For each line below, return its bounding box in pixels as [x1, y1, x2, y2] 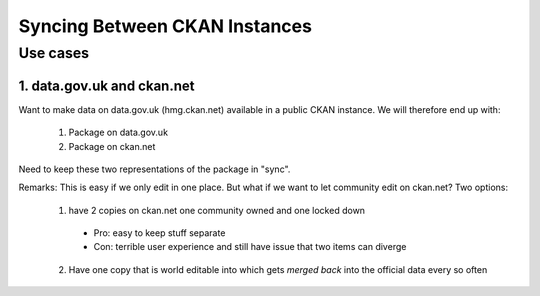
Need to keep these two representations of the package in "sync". [18, 163, 291, 175]
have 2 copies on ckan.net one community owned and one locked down [68, 204, 365, 216]
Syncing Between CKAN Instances [18, 15, 312, 37]
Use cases [18, 44, 90, 62]
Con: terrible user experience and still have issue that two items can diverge [93, 241, 407, 253]
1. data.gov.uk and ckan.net [18, 77, 195, 94]
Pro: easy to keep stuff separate [93, 227, 226, 239]
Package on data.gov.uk [68, 126, 169, 139]
